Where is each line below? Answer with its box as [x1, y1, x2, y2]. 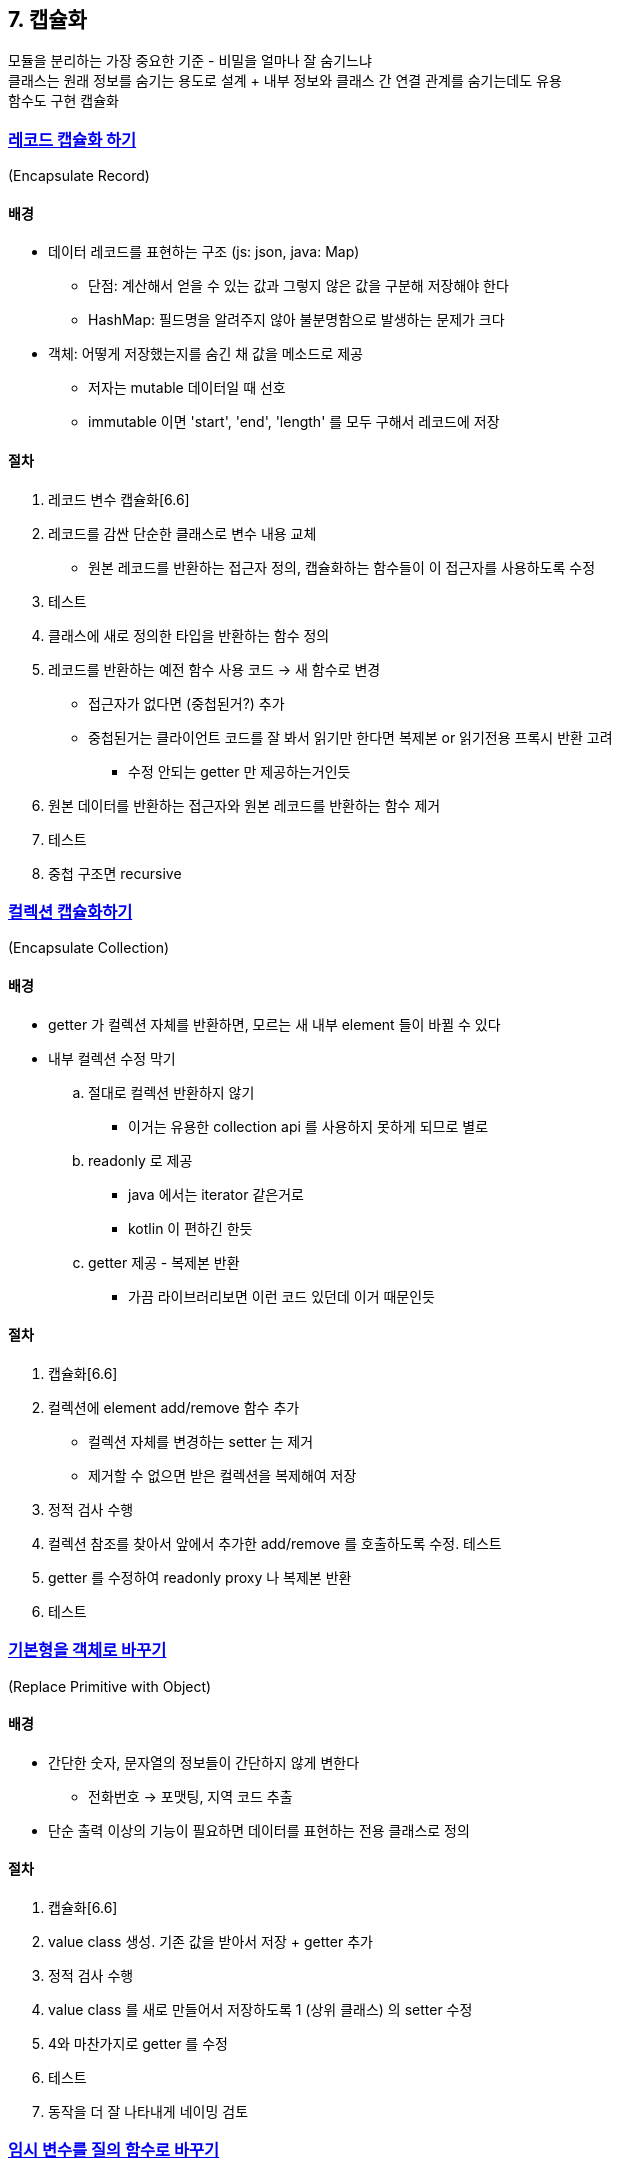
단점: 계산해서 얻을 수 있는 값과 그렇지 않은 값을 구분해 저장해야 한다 [88, 277, 509, 295]
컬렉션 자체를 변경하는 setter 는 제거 [88, 1432, 314, 1450]
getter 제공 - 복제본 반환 [88, 1253, 240, 1271]
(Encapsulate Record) [8, 167, 150, 185]
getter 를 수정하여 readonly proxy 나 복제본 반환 [48, 1568, 352, 1586]
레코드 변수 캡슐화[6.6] [48, 490, 190, 508]
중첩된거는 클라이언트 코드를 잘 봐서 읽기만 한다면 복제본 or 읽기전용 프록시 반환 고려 [88, 728, 613, 746]
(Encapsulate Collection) [8, 939, 170, 957]
